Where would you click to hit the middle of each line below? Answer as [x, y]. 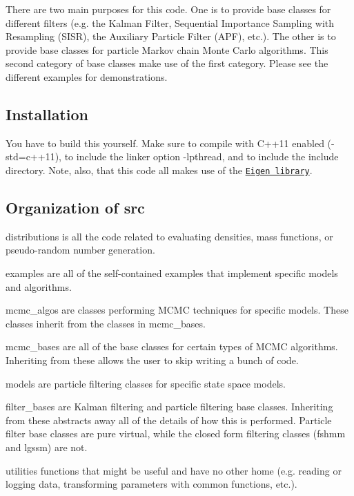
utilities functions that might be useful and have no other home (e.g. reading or [174, 470]
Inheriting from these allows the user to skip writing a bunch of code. [152, 360]
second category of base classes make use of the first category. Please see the [167, 63]
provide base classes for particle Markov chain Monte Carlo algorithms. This [167, 49]
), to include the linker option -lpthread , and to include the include [197, 156]
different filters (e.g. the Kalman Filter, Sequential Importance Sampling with [170, 22]
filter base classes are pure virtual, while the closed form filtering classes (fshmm [176, 433]
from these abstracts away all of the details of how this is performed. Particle [169, 420]
